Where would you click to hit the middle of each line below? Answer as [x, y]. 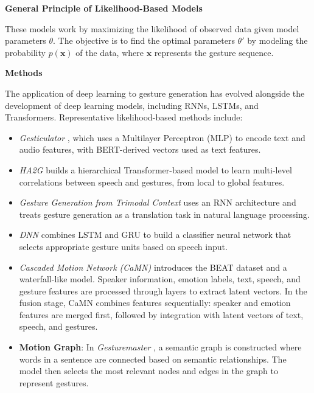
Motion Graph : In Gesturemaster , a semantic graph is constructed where [160, 347]
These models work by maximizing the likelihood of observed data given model [152, 28]
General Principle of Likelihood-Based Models [104, 8]
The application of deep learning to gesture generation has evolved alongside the [155, 93]
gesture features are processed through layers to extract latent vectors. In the [163, 290]
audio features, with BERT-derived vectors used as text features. [140, 149]
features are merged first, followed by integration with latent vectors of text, [161, 314]
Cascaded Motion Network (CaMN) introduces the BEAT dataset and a [153, 267]
